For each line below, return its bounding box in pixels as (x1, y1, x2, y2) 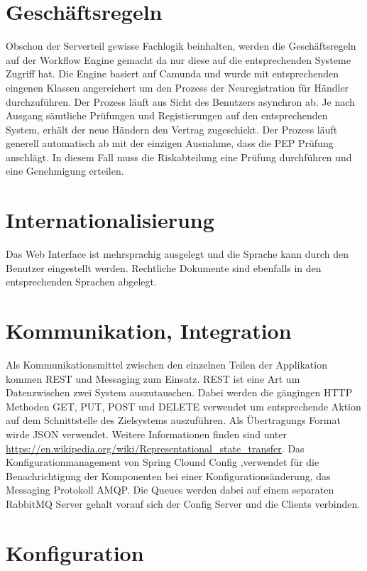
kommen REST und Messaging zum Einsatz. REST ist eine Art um (6, 371, 300, 386)
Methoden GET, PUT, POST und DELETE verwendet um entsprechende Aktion (6, 398, 361, 413)
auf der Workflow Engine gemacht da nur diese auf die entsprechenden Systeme (6, 52, 351, 67)
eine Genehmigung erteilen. (6, 163, 124, 178)
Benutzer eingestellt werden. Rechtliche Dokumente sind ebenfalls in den (6, 260, 322, 275)
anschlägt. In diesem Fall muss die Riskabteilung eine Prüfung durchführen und (6, 149, 352, 164)
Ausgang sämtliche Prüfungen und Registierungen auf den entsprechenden (6, 108, 328, 123)
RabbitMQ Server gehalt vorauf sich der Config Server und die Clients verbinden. (6, 496, 361, 511)
